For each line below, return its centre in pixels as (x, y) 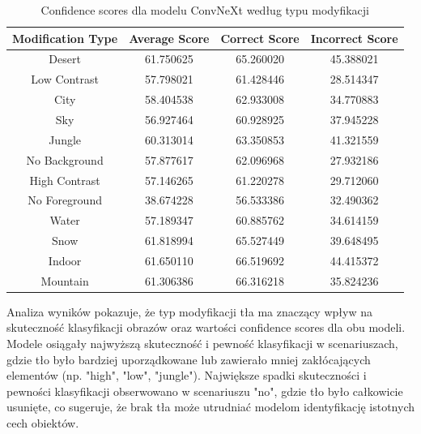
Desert (65, 59)
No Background (65, 159)
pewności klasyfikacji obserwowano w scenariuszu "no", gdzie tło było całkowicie (205, 391)
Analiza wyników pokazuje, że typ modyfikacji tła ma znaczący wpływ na (189, 311)
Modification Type (65, 38)
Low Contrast (65, 79)
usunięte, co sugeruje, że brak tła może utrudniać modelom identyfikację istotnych (210, 407)
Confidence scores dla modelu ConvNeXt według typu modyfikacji (205, 10)
